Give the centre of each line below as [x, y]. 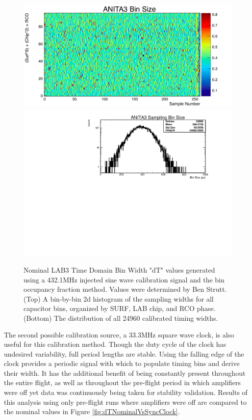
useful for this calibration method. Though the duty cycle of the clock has [115, 344]
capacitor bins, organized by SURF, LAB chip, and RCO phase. [120, 308]
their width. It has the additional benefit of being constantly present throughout [125, 373]
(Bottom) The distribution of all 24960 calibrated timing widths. [121, 318]
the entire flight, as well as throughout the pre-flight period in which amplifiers [123, 382]
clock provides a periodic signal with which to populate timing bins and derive [122, 363]
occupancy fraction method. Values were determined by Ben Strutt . [125, 289]
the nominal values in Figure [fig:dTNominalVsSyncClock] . [92, 411]
